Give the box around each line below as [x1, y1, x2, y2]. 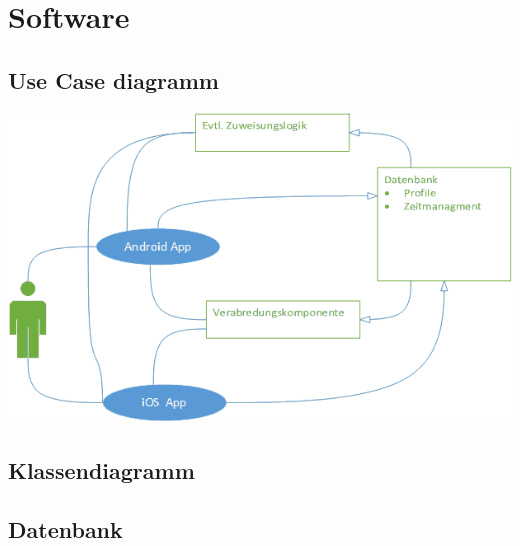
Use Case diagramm [8, 64, 219, 95]
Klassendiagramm [8, 454, 195, 485]
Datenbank [8, 513, 123, 544]
